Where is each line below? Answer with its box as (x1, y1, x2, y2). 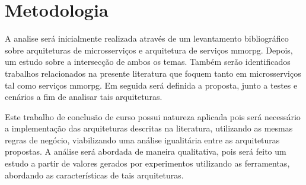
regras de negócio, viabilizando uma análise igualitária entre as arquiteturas (5, 133, 280, 146)
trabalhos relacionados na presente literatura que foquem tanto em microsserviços (5, 67, 301, 79)
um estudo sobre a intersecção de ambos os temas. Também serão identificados (5, 55, 291, 68)
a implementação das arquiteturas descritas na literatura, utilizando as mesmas (5, 122, 293, 134)
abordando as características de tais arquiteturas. (5, 168, 184, 181)
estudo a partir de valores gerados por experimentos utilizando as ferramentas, (5, 157, 290, 170)
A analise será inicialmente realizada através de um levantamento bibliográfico (5, 32, 289, 45)
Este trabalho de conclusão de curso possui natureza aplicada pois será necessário (5, 110, 301, 123)
